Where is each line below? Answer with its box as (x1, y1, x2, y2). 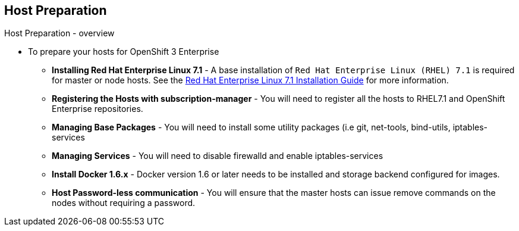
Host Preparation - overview (4, 28, 115, 39)
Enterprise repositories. (52, 104, 143, 114)
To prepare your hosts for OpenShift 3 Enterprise (28, 46, 219, 57)
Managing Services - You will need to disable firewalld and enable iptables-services (52, 151, 383, 161)
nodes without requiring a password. (52, 198, 196, 208)
